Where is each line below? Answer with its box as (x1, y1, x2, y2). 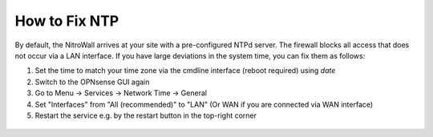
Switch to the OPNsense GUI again (34, 77, 150, 87)
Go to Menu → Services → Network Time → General (34, 88, 208, 98)
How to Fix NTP (14, 12, 119, 30)
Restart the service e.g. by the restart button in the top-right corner (34, 111, 257, 120)
